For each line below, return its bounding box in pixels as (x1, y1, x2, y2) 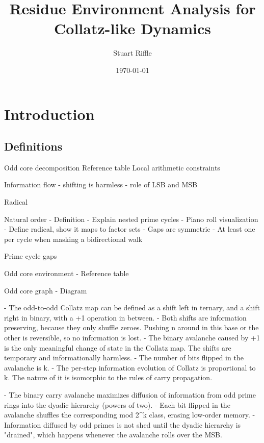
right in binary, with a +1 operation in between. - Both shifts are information (4, 312, 247, 323)
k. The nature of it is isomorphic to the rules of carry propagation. (4, 372, 213, 383)
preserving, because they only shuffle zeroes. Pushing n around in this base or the (4, 322, 259, 333)
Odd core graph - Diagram (4, 285, 87, 296)
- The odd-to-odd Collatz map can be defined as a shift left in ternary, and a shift (4, 302, 260, 313)
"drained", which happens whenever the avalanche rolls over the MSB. (4, 429, 222, 440)
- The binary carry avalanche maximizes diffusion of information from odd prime (4, 389, 256, 400)
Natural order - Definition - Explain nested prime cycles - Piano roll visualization (4, 213, 258, 224)
